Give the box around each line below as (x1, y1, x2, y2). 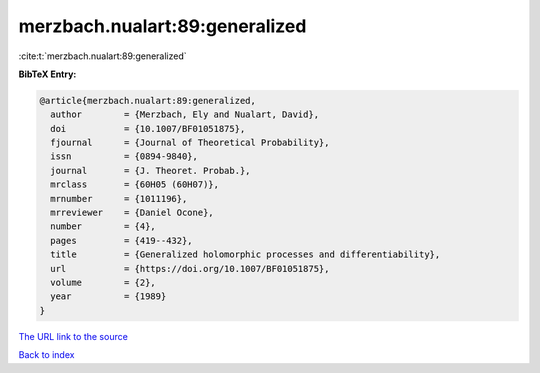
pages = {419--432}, (50, 235, 194, 246)
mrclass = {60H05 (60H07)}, (50, 179, 220, 190)
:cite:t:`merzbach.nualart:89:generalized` (18, 50, 187, 62)
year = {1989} (50, 291, 167, 302)
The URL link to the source (18, 330, 129, 342)
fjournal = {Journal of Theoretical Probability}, (50, 137, 330, 149)
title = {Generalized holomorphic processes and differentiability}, (50, 249, 441, 260)
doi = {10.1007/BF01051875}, (50, 123, 246, 134)
